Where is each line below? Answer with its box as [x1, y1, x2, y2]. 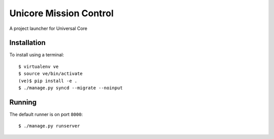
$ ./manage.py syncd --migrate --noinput [18, 85, 123, 91]
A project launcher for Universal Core [9, 25, 87, 31]
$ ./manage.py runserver [18, 123, 80, 129]
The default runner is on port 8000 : [9, 111, 83, 117]
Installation [9, 39, 46, 47]
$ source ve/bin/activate [18, 71, 83, 77]
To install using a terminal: [9, 52, 64, 58]
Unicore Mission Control [9, 8, 114, 19]
